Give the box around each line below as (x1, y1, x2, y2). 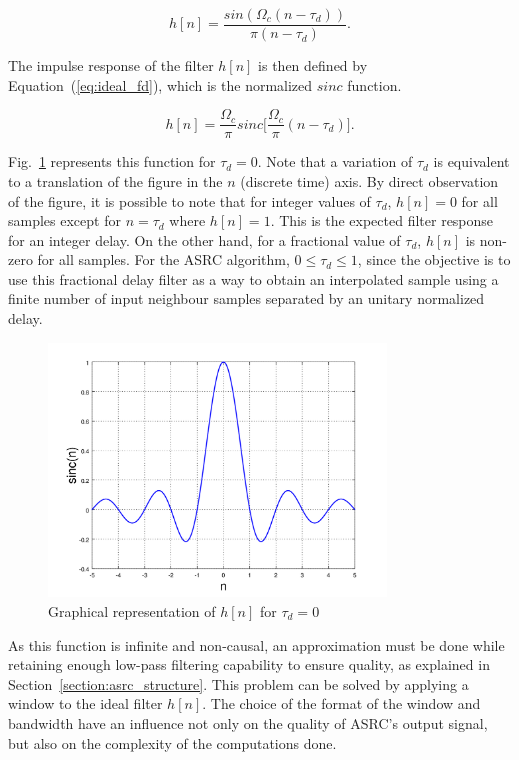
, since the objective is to (357, 249, 511, 270)
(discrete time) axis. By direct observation (240, 170, 499, 191)
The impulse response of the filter (8, 55, 214, 76)
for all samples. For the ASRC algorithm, (37, 249, 290, 270)
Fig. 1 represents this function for (8, 151, 216, 172)
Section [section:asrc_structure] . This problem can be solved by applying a (8, 673, 469, 694)
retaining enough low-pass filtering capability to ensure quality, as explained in (8, 654, 490, 675)
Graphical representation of (48, 600, 216, 621)
